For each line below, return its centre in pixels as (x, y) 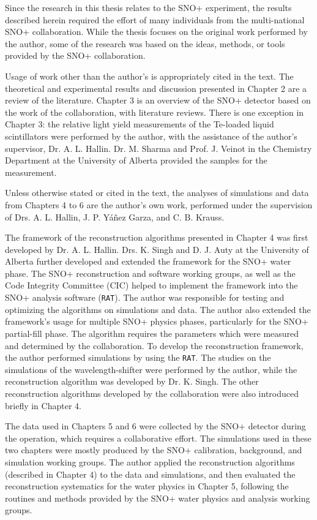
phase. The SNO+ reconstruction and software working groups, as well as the (150, 273)
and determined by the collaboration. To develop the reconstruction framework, (154, 345)
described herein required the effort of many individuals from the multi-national (155, 19)
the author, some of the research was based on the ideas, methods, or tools (145, 43)
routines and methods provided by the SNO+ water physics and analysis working (158, 498)
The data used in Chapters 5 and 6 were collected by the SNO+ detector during (155, 426)
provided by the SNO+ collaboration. (75, 55)
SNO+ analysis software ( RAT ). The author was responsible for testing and (145, 297)
